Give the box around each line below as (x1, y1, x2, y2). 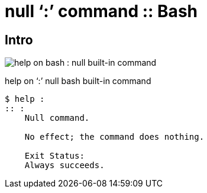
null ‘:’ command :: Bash (5, 1, 198, 21)
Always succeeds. (24, 160, 105, 171)
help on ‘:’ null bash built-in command (5, 76, 151, 86)
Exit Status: (24, 151, 85, 161)
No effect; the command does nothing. (24, 132, 205, 142)
